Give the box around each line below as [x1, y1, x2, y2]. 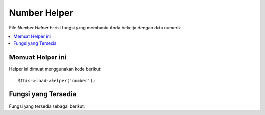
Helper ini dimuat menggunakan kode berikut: [9, 66, 102, 72]
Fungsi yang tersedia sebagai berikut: [9, 103, 85, 109]
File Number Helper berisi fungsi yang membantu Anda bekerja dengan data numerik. [9, 25, 183, 30]
